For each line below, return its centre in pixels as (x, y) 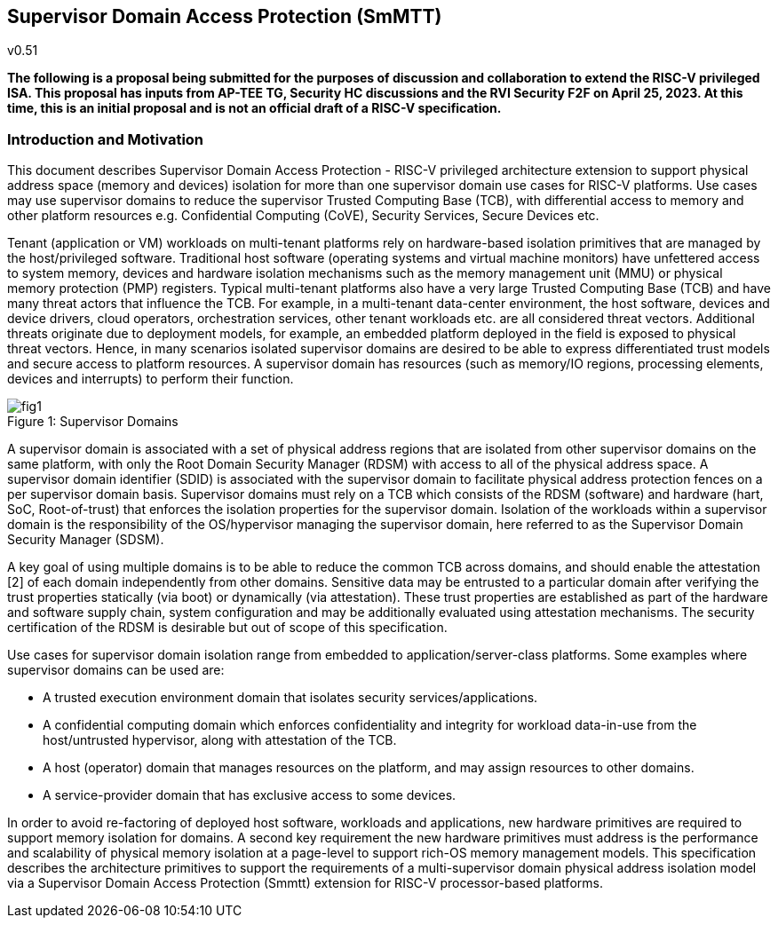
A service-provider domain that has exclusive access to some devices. (250, 795)
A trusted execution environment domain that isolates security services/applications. (290, 698)
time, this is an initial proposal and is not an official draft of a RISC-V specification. (254, 108)
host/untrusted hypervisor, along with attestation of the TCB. (220, 740)
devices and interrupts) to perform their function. (151, 379)
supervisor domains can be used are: (116, 670)
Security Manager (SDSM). (86, 540)
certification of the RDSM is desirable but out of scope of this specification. (227, 628)
